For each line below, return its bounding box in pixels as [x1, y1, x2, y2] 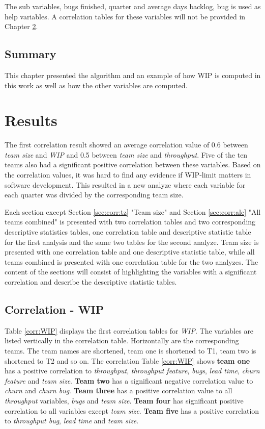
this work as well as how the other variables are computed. [5, 80, 188, 90]
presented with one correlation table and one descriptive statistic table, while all [5, 246, 255, 257]
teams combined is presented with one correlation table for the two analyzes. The [5, 256, 258, 267]
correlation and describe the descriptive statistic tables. [5, 276, 177, 287]
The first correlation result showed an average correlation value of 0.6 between [5, 139, 248, 150]
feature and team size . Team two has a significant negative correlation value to [5, 375, 253, 386]
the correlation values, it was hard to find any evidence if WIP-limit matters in [5, 169, 251, 180]
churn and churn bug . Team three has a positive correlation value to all [5, 385, 232, 396]
